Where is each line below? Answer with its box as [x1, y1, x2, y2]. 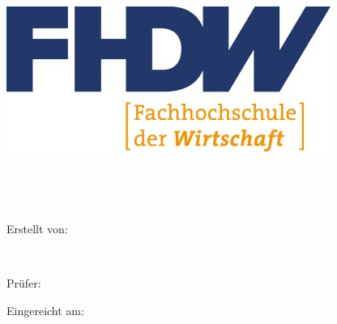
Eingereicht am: [6, 301, 84, 318]
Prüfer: [6, 274, 41, 291]
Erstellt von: [6, 220, 68, 237]
